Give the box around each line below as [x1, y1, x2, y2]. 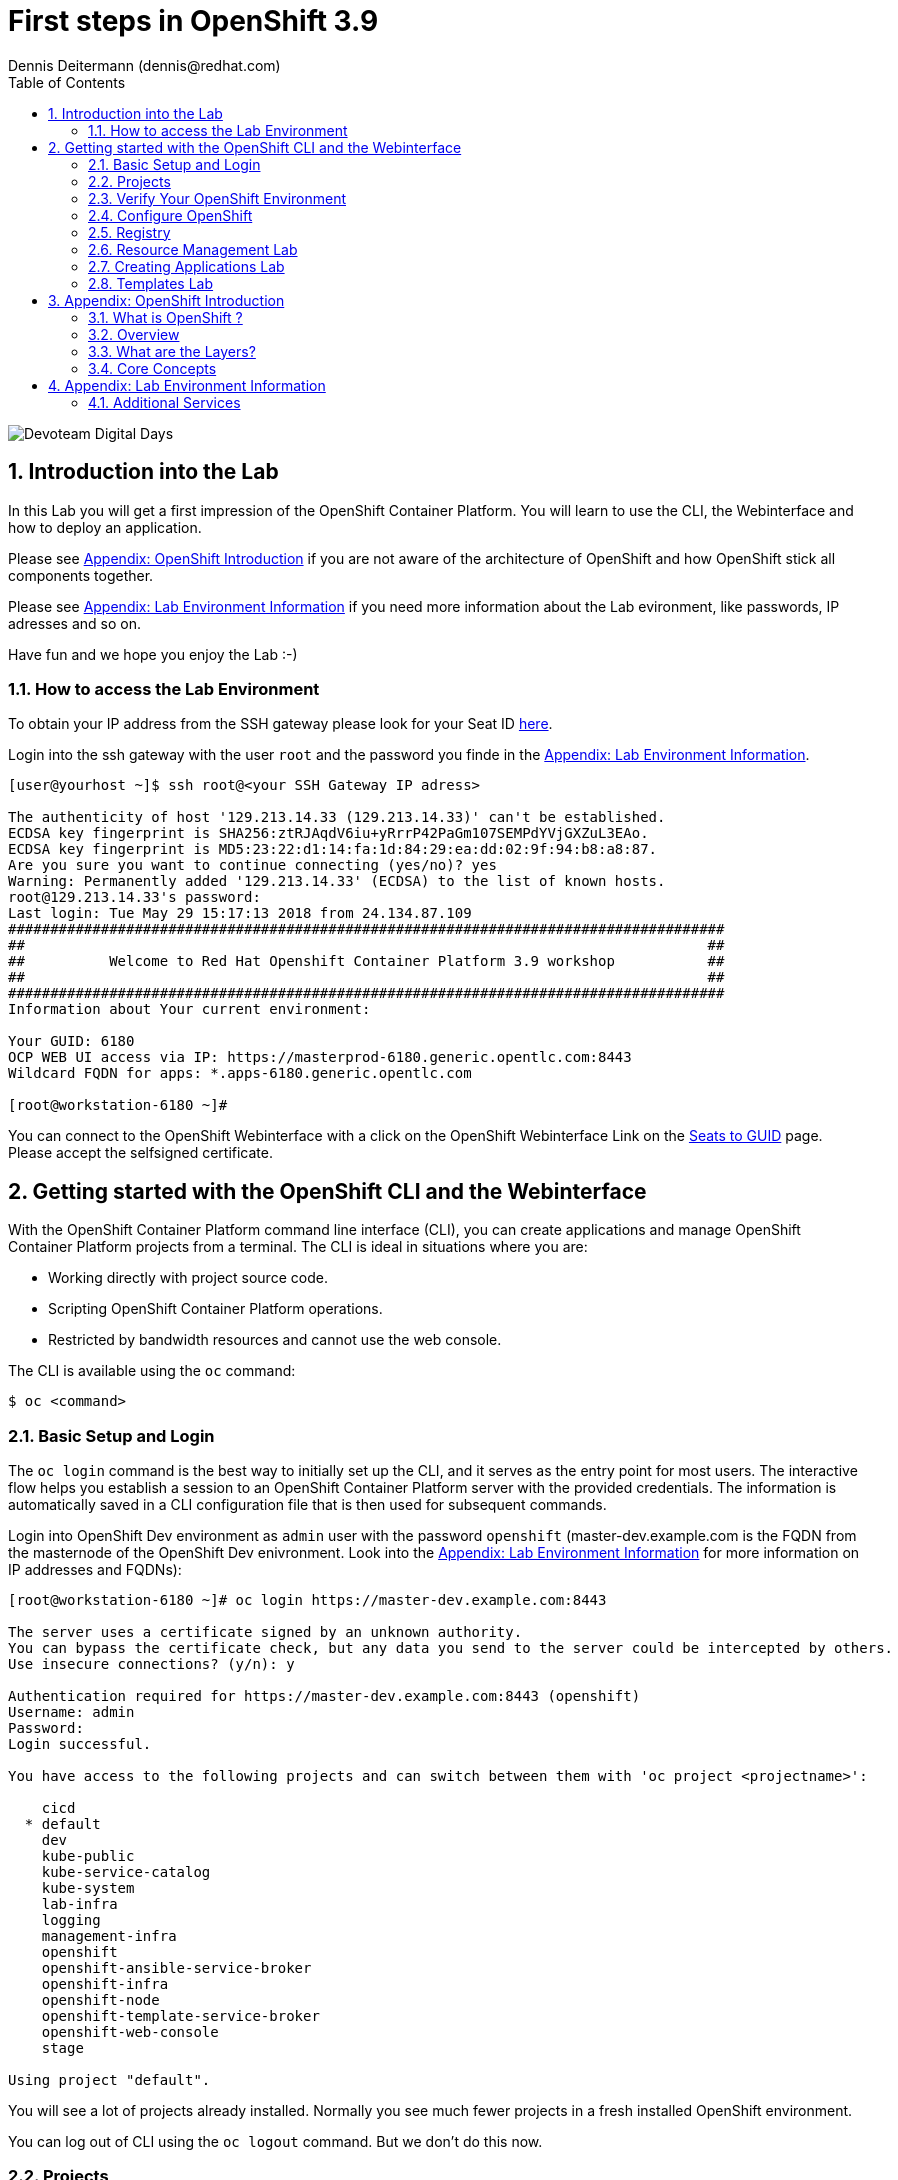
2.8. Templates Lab [88, 274, 214, 292]
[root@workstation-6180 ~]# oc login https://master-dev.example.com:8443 [8, 1591, 607, 1608]
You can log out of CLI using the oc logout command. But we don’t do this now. [8, 2132, 543, 2150]
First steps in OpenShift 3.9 [8, 4, 379, 38]
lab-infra [41, 1895, 118, 1912]
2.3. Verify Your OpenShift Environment [88, 189, 347, 207]
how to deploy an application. [8, 518, 202, 536]
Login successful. [8, 1735, 152, 1752]
